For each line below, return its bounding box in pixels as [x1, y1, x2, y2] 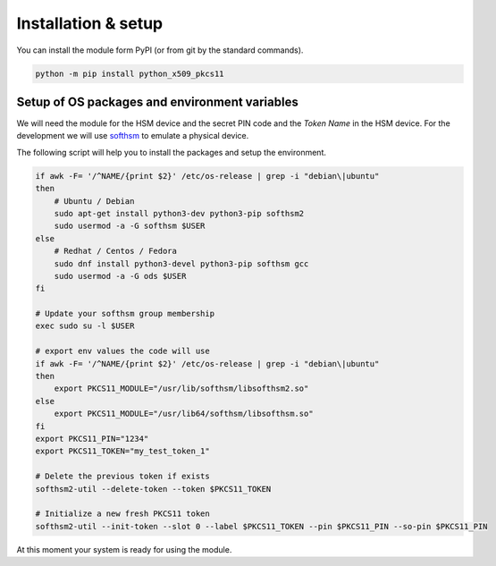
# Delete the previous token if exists [35, 471, 210, 482]
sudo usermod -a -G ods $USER [54, 271, 187, 281]
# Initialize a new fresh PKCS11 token [35, 509, 210, 519]
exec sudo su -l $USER [35, 321, 135, 331]
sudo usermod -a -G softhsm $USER [54, 221, 206, 232]
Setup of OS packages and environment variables [16, 94, 298, 109]
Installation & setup [16, 13, 164, 33]
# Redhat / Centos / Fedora [54, 246, 178, 257]
